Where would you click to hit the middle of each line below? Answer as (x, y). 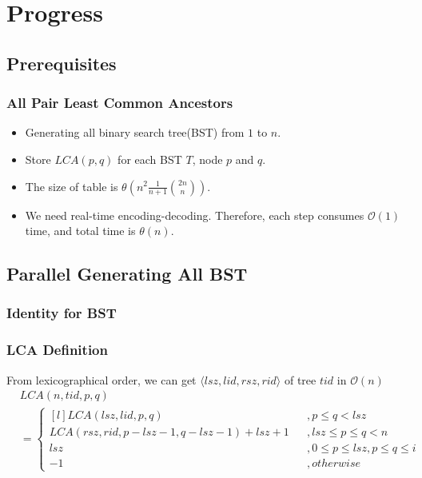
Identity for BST (62, 313)
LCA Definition (57, 350)
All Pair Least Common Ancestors (120, 103)
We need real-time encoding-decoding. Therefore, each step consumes (195, 215)
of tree (300, 379)
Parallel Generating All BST (127, 274)
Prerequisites (62, 63)
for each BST (150, 159)
